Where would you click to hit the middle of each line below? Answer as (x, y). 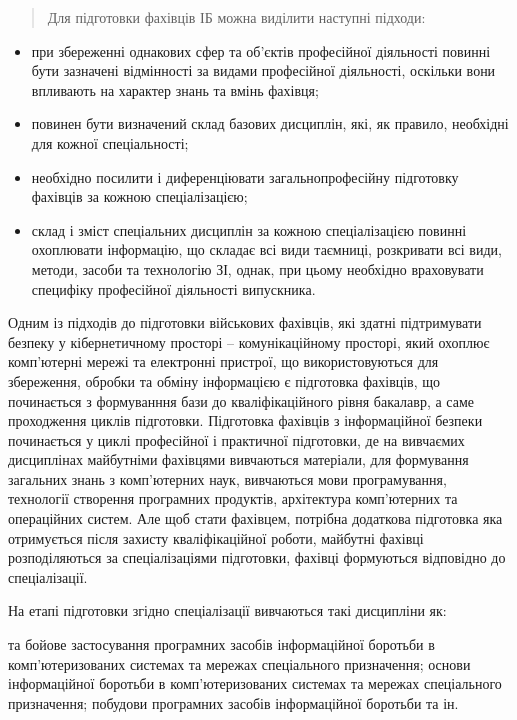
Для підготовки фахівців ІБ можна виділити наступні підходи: (236, 17)
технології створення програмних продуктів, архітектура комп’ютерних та (233, 498)
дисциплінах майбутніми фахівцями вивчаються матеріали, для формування (238, 459)
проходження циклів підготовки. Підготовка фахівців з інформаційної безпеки (245, 420)
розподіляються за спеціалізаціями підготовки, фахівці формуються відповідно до (257, 557)
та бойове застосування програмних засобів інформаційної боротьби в (221, 644)
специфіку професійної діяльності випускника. (173, 288)
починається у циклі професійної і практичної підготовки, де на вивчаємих (236, 439)
